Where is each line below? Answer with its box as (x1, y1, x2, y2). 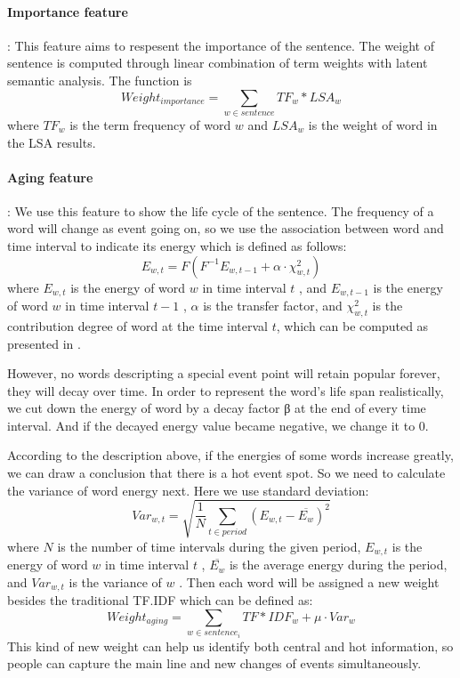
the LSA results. (7, 133, 96, 151)
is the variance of (69, 572, 162, 591)
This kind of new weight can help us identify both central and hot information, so (7, 636, 454, 655)
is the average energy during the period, (229, 555, 448, 574)
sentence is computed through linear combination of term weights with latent (7, 53, 428, 72)
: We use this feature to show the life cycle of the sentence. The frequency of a (7, 201, 434, 220)
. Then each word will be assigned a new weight (179, 572, 440, 591)
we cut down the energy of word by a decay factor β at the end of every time (7, 399, 426, 417)
